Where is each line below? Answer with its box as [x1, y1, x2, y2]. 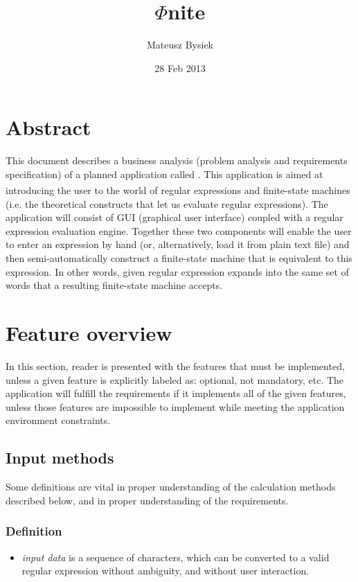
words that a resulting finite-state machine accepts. [6, 278, 223, 292]
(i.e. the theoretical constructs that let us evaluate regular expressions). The [6, 196, 328, 211]
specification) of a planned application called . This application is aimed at [6, 166, 323, 181]
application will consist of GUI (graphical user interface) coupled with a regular [6, 210, 343, 224]
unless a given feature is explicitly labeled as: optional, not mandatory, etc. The [6, 372, 344, 387]
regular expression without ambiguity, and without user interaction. [21, 563, 310, 578]
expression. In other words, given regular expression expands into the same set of [6, 264, 349, 279]
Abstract [6, 113, 91, 141]
